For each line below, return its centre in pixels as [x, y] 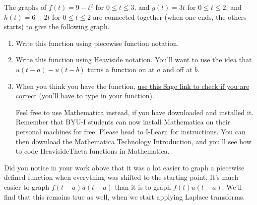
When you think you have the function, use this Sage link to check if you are [132, 86]
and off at [178, 69]
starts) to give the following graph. [57, 26]
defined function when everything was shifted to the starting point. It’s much [121, 177]
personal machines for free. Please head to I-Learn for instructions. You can [130, 131]
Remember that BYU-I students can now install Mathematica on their [123, 122]
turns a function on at [121, 69]
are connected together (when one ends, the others [170, 17]
